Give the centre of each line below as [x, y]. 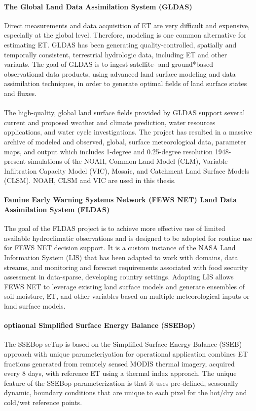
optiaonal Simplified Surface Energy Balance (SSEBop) [100, 325]
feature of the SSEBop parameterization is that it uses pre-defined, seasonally [121, 383]
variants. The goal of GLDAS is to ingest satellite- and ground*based [109, 64]
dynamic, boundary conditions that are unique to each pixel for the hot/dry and [126, 392]
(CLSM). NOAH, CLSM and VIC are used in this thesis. [90, 180]
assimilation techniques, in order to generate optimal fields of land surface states [126, 83]
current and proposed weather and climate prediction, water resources [110, 122]
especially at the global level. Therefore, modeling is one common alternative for [125, 35]
